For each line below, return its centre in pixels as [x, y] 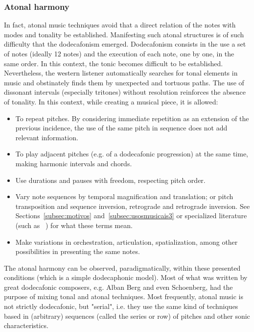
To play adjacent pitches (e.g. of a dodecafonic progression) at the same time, [132, 154]
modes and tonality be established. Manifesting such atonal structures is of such [124, 34]
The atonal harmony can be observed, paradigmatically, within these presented [122, 268]
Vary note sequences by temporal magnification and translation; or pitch [124, 196]
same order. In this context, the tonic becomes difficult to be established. [114, 63]
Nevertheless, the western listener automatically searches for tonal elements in [121, 73]
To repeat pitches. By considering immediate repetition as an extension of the [132, 118]
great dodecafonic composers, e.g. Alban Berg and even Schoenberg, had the [118, 287]
